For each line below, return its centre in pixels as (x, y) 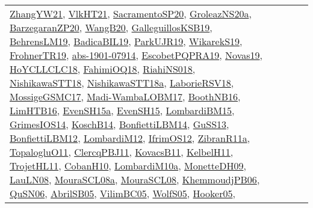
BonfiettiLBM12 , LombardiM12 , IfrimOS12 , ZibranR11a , (130, 138)
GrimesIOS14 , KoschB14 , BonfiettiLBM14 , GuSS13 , (119, 124)
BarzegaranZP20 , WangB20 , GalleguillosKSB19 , (111, 27)
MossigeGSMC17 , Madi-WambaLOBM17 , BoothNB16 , (125, 96)
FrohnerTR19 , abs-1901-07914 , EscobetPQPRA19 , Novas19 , (136, 55)
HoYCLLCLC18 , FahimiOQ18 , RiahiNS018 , (103, 69)
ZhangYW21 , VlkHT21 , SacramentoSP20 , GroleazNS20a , (131, 14)
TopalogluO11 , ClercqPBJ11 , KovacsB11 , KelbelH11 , (122, 152)
